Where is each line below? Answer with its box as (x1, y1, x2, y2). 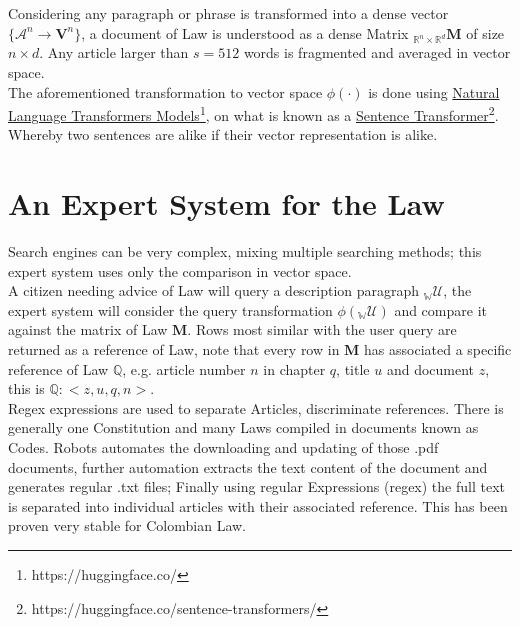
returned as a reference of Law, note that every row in (8, 339, 340, 360)
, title (336, 358, 370, 379)
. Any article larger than (39, 42, 189, 63)
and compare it (394, 299, 487, 320)
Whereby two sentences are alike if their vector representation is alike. (8, 124, 438, 145)
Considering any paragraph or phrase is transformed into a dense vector (8, 3, 449, 23)
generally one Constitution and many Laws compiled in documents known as (8, 417, 479, 438)
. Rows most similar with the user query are (187, 319, 457, 340)
